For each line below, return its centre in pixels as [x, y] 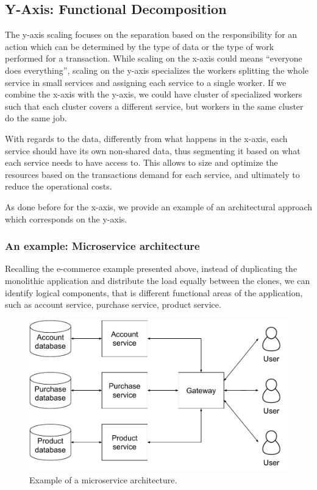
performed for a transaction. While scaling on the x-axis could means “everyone [154, 58]
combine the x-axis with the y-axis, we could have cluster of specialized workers [154, 94]
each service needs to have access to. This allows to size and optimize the [141, 162]
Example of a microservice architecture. [103, 480]
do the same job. [36, 118]
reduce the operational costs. [59, 186]
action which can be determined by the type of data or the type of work [140, 46]
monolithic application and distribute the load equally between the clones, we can [158, 280]
